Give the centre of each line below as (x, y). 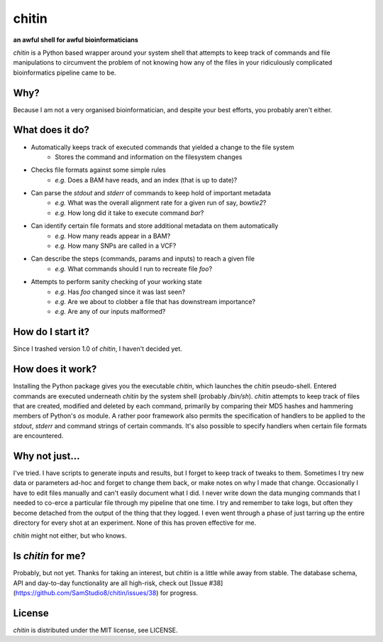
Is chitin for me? (49, 556)
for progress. (179, 593)
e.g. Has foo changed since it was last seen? (120, 292)
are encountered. (38, 436)
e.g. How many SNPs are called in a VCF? (116, 246)
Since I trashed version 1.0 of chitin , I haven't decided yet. (98, 349)
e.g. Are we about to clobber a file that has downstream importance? (155, 301)
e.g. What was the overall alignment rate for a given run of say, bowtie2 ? (161, 203)
